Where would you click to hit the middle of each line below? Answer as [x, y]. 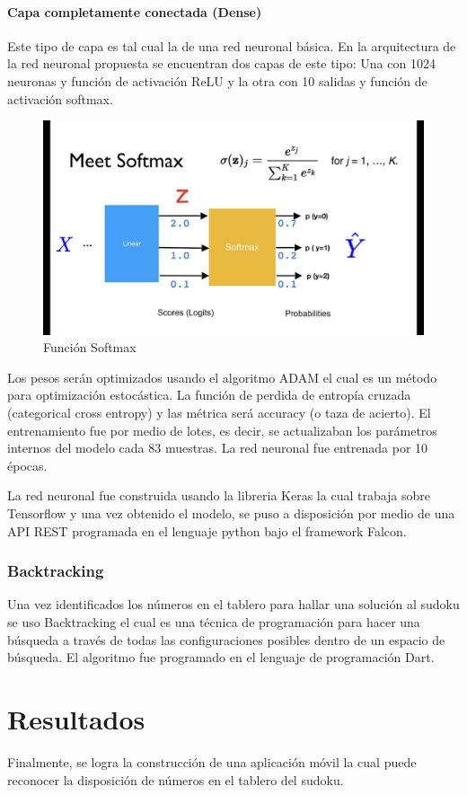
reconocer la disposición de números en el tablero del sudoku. [176, 779]
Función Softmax [90, 347]
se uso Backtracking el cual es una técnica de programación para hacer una [214, 622]
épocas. [27, 465]
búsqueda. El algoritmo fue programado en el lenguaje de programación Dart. [221, 657]
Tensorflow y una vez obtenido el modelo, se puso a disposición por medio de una [231, 513]
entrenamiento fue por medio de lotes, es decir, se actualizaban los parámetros [222, 430]
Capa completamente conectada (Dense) [135, 11]
